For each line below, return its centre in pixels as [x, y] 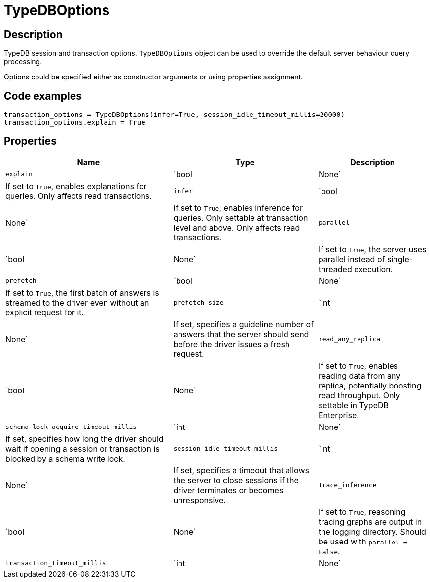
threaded [335, 269]
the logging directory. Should [372, 531]
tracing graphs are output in [370, 522]
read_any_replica [349, 339]
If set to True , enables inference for [238, 208]
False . [329, 551]
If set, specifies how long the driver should [85, 439]
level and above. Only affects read [237, 227]
